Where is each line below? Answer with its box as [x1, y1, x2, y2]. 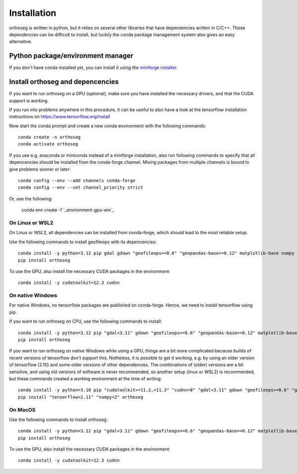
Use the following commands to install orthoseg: [9, 416, 108, 422]
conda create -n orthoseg [18, 135, 81, 140]
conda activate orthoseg [18, 141, 78, 147]
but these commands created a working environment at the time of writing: [9, 375, 162, 382]
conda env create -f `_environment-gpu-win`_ [21, 207, 115, 213]
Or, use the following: [9, 196, 53, 202]
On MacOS [9, 406, 36, 413]
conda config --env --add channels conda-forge [18, 178, 136, 184]
